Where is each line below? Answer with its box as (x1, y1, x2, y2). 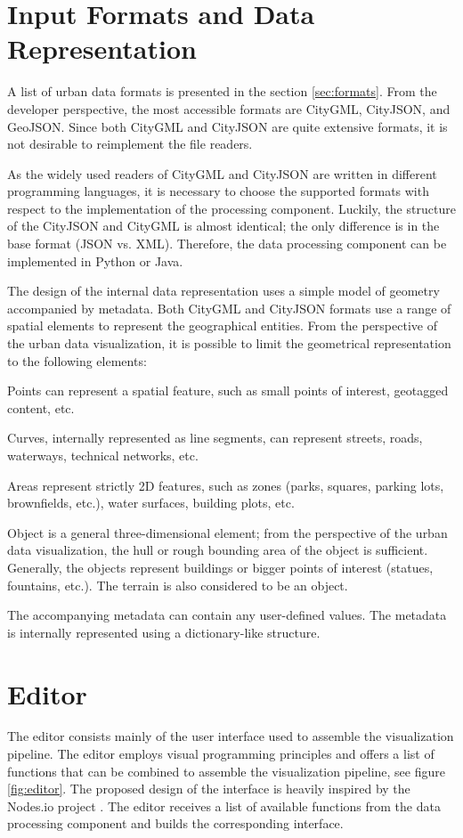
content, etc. (7, 398, 75, 417)
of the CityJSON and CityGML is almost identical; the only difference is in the (7, 216, 440, 235)
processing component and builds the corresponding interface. (7, 814, 344, 833)
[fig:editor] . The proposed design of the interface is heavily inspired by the (7, 779, 410, 798)
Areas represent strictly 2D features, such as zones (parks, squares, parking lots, (7, 476, 444, 494)
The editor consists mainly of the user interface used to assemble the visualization (7, 727, 454, 745)
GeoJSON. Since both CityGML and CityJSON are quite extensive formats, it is (7, 117, 448, 135)
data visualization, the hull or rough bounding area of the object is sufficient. (7, 541, 428, 559)
